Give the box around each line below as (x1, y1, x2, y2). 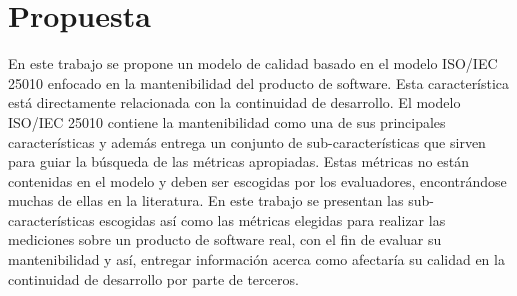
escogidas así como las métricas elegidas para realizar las (99, 209, 446, 230)
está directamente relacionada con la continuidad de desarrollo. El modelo (8, 92, 461, 113)
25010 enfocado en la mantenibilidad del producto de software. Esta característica (8, 72, 510, 93)
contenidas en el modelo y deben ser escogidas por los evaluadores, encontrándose (8, 170, 507, 191)
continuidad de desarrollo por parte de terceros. (8, 268, 299, 289)
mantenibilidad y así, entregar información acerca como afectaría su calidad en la (8, 249, 505, 270)
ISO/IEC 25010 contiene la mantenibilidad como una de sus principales (8, 111, 446, 132)
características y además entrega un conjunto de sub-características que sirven (8, 131, 486, 152)
